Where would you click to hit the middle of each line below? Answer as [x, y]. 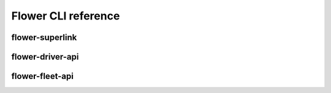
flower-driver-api [45, 57]
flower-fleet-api [42, 76]
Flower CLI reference [66, 16]
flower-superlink [44, 37]
